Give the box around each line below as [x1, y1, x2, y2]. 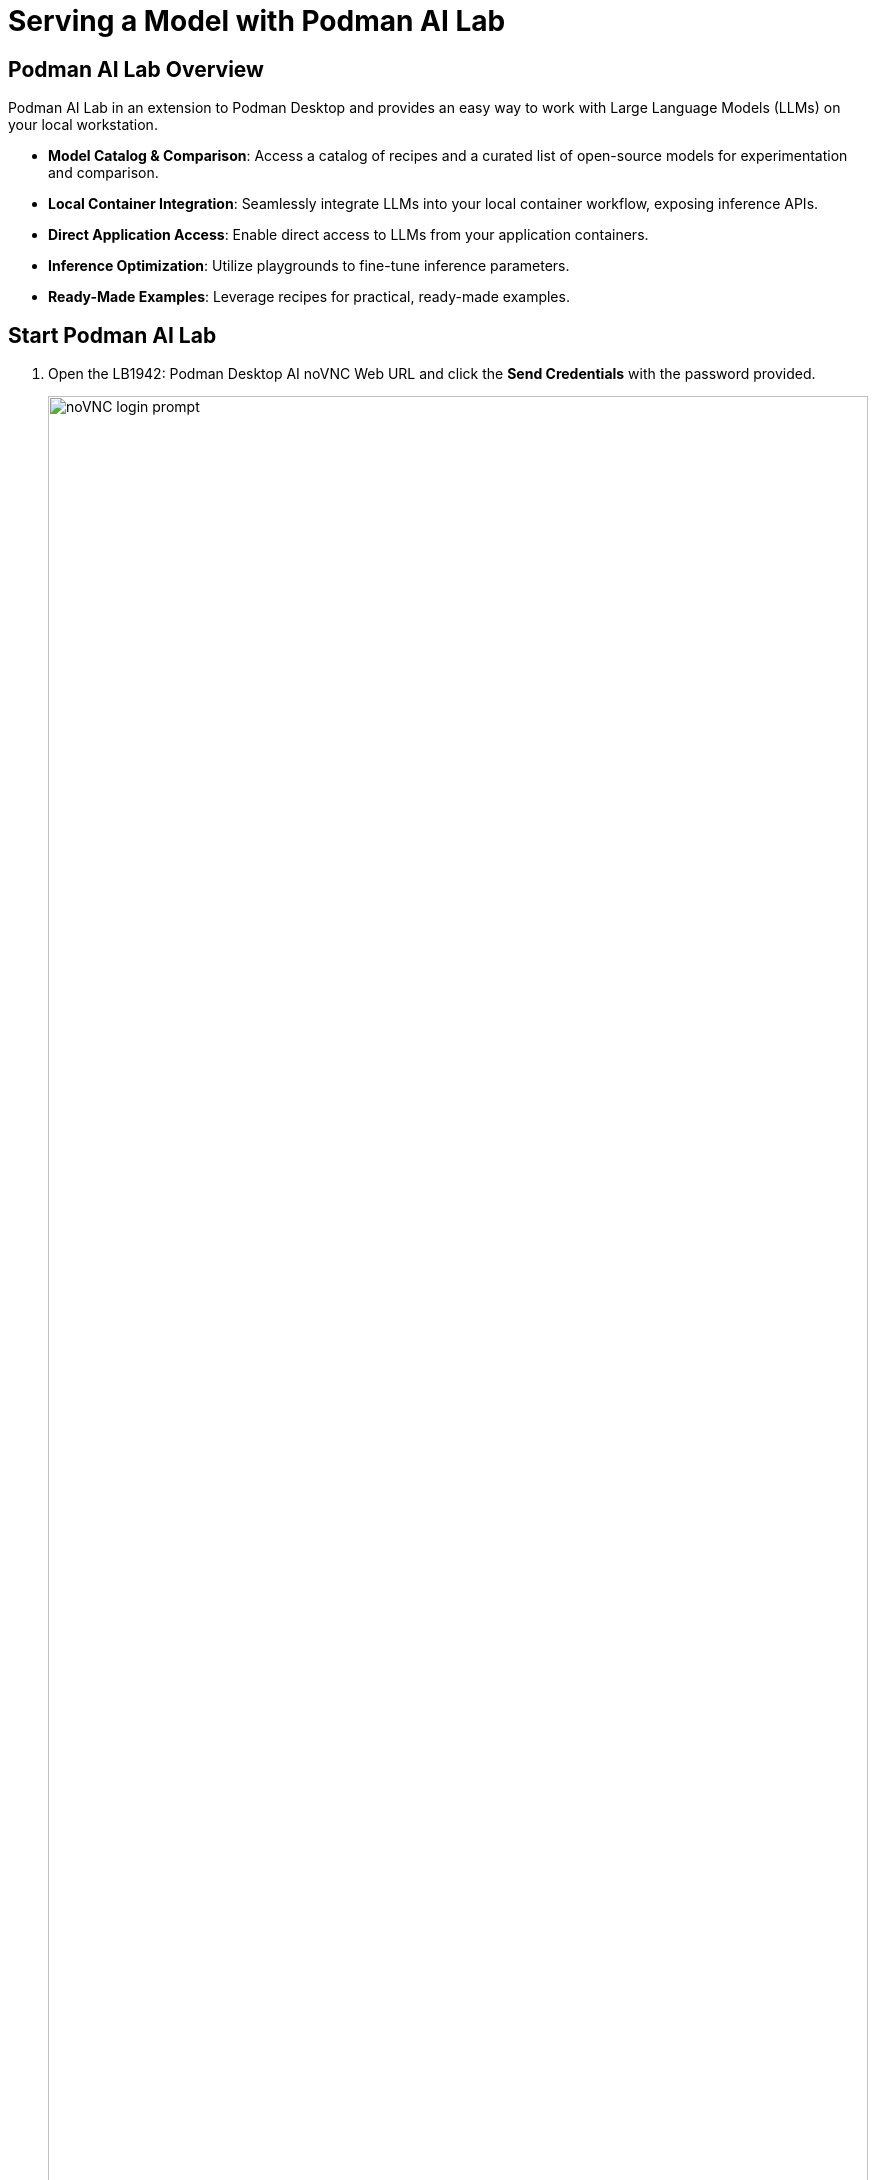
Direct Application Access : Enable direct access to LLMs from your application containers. [48, 226, 649, 244]
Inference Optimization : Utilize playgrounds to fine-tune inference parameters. [48, 257, 570, 275]
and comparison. [48, 164, 159, 182]
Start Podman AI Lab [8, 322, 217, 348]
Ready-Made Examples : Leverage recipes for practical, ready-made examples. [48, 288, 570, 306]
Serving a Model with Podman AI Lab [8, 4, 506, 38]
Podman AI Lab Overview [8, 56, 264, 82]
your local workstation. [8, 116, 158, 134]
